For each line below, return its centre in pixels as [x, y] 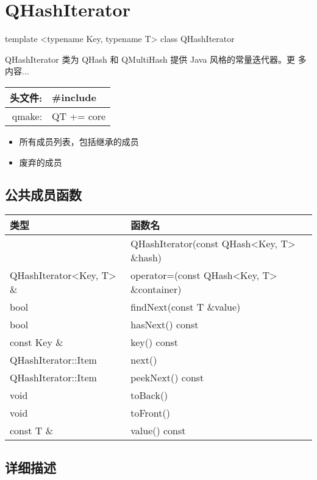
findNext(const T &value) [186, 307]
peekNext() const [167, 378]
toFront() [150, 413]
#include [74, 97]
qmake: [27, 116]
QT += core [79, 116]
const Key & [37, 342]
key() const [155, 342]
